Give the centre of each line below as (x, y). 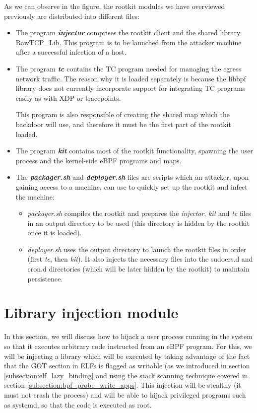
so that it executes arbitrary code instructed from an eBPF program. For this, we (128, 346)
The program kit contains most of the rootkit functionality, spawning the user (134, 151)
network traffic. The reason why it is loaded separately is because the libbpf (131, 78)
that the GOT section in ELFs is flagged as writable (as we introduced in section (127, 366)
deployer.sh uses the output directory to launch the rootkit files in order (137, 249)
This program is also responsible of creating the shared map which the (123, 114)
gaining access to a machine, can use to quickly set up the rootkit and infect (131, 186)
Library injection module (91, 312)
